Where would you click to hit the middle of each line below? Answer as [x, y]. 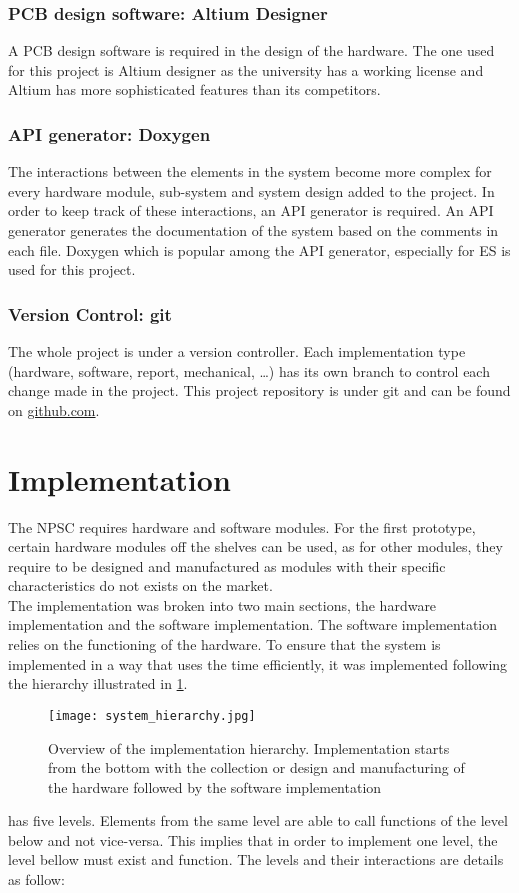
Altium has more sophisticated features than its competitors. [194, 89]
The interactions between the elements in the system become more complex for [250, 171]
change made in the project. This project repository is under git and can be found [259, 390]
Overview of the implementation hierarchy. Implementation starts [249, 747]
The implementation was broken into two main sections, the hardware [222, 604]
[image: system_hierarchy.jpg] [152, 715]
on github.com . [54, 409]
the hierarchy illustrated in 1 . [98, 683]
